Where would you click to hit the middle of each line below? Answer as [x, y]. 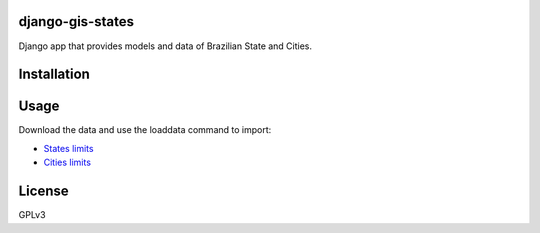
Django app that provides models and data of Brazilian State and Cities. [165, 46]
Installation [54, 74]
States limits [68, 148]
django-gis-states [76, 21]
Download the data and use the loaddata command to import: [145, 130]
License [43, 191]
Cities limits [67, 162]
